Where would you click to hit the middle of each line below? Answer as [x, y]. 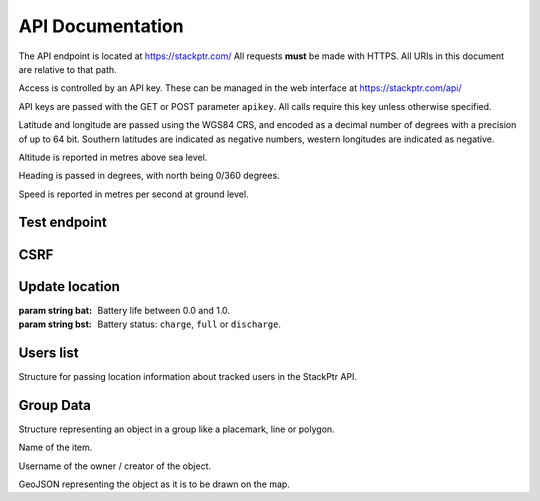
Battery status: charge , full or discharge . [189, 324]
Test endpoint [62, 222]
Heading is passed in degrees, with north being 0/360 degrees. [149, 176]
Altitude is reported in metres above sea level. [113, 157]
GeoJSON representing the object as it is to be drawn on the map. [154, 484]
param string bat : [55, 310]
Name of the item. [55, 447]
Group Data [55, 405]
